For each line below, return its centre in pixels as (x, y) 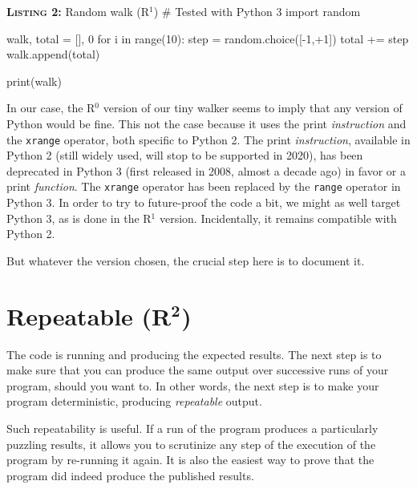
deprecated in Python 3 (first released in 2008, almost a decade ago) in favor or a (206, 170)
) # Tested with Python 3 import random (257, 11)
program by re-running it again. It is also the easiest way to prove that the (190, 460)
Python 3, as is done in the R (79, 218)
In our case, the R (51, 108)
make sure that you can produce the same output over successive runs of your (198, 370)
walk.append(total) (53, 54)
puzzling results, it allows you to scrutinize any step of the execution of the (191, 444)
